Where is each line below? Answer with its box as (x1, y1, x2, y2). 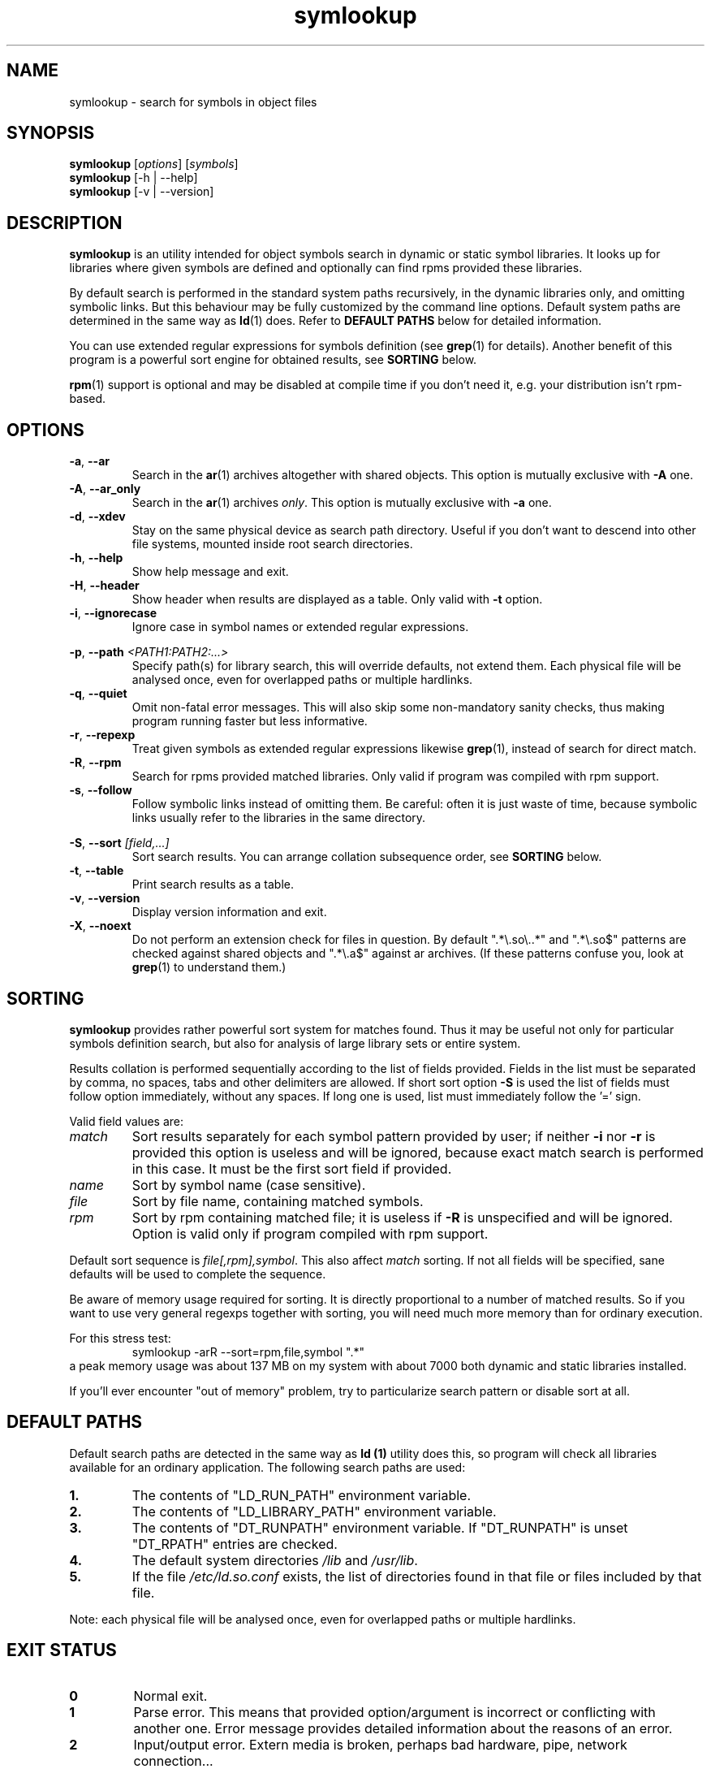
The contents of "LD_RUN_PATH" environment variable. (131, 1486, 472, 1503)
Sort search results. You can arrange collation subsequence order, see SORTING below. (131, 850, 602, 864)
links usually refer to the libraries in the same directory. (131, 811, 426, 825)
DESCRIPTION (6, 212, 123, 233)
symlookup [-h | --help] (69, 171, 198, 185)
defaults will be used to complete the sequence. (69, 1266, 326, 1281)
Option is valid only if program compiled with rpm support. (131, 1225, 489, 1242)
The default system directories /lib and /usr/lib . (131, 1551, 418, 1568)
